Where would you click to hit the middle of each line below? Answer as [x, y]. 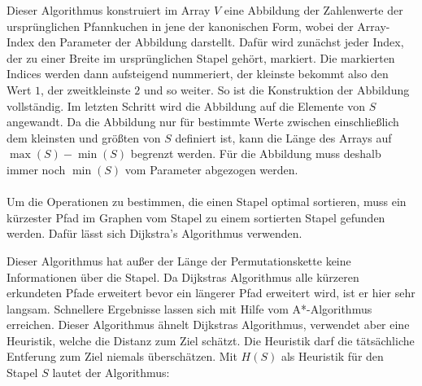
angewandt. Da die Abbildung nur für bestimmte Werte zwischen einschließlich [203, 122]
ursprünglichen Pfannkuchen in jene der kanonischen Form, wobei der [180, 26]
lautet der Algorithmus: [111, 373]
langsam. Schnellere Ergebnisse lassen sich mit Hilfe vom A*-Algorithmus [189, 308]
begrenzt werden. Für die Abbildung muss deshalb [256, 154]
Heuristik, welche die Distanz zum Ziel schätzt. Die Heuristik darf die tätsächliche [211, 340]
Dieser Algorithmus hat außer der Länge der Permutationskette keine [179, 260]
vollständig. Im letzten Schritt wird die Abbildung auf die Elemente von [186, 105]
